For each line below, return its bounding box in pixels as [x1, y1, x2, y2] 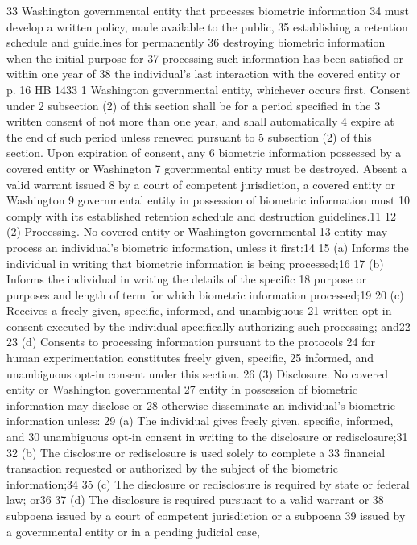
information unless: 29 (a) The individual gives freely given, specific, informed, [6, 412, 394, 429]
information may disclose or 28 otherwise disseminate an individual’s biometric [6, 396, 395, 413]
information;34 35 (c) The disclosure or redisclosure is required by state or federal [6, 475, 410, 492]
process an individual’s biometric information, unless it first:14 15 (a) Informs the [6, 238, 409, 255]
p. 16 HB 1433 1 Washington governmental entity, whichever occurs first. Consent [6, 81, 411, 97]
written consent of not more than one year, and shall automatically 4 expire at [6, 113, 394, 130]
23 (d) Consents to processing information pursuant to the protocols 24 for [6, 333, 376, 350]
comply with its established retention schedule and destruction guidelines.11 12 [6, 207, 396, 224]
